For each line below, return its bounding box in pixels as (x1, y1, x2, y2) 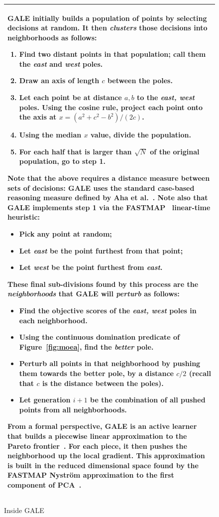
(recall (189, 368, 211, 378)
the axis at (19, 112, 57, 122)
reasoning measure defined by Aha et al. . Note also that (7, 192, 208, 203)
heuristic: (7, 212, 40, 222)
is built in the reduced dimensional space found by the (7, 460, 199, 470)
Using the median (19, 129, 82, 140)
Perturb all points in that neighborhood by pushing (19, 358, 201, 369)
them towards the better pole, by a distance (19, 368, 174, 378)
